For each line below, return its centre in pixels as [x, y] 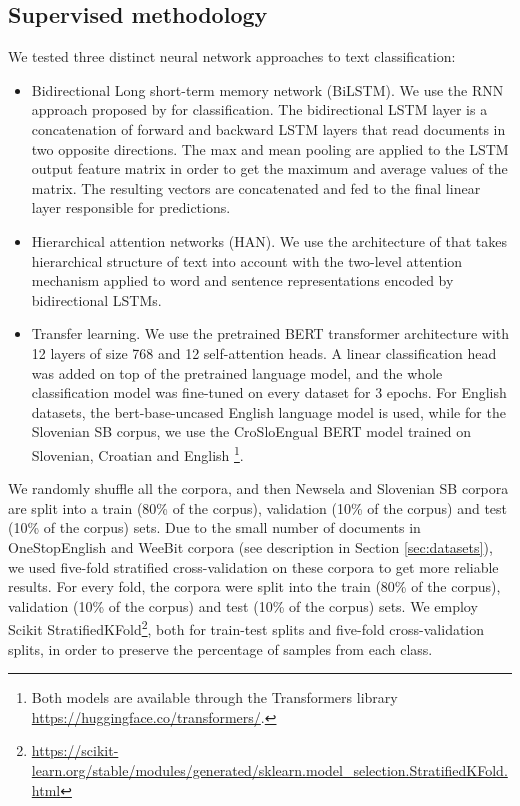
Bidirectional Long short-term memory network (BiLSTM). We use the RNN [267, 89]
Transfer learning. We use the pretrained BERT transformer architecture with [270, 333]
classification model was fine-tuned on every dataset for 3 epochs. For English [269, 392]
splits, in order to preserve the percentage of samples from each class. [220, 648]
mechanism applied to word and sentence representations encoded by [242, 280]
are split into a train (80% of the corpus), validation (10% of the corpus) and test [258, 507]
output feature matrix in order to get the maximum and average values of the [269, 168]
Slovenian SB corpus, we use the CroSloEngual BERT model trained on [251, 431]
